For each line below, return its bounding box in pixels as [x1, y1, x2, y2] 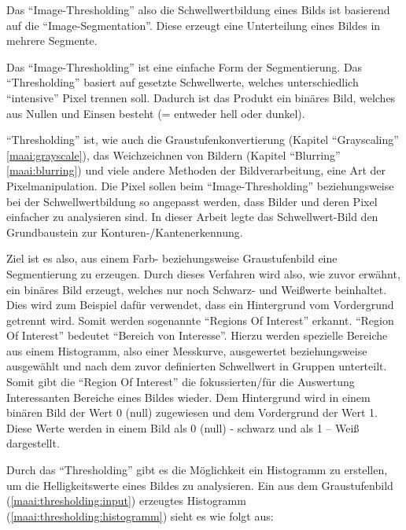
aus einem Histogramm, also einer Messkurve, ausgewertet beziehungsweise [6, 342, 367, 359]
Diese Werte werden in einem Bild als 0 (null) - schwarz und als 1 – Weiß [6, 419, 360, 436]
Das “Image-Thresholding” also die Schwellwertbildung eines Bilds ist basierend [6, 2, 390, 17]
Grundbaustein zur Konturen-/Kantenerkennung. [6, 223, 243, 240]
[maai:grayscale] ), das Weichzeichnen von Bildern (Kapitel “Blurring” [6, 146, 341, 163]
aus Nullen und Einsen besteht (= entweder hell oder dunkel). [6, 105, 305, 121]
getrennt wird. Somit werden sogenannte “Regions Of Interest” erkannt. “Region [6, 311, 394, 328]
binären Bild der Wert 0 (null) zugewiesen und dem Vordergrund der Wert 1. [6, 404, 378, 421]
